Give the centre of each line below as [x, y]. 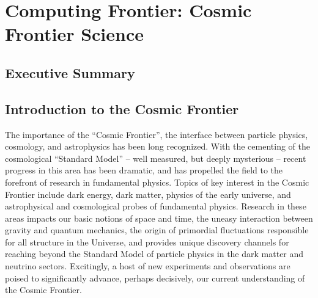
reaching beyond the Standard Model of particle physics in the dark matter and [154, 254]
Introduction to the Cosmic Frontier [122, 108]
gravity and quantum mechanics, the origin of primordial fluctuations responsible [157, 230]
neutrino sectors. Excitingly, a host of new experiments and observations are [148, 266]
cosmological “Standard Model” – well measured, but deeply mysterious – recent [156, 158]
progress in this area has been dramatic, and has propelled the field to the [144, 170]
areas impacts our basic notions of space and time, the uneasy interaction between [159, 218]
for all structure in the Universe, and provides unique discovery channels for [147, 242]
